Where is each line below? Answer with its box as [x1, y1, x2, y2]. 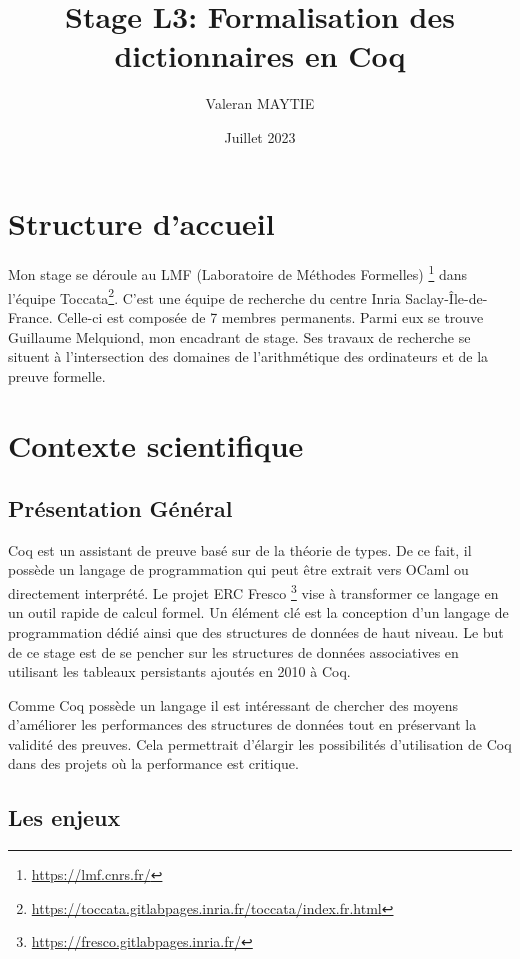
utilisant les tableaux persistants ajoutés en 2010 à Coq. [8, 661, 351, 682]
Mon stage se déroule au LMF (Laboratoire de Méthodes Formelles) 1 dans [8, 261, 468, 285]
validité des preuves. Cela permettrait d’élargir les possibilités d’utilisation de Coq [8, 733, 512, 754]
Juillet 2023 [224, 126, 296, 147]
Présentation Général [8, 493, 233, 524]
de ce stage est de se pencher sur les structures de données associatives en [8, 641, 459, 662]
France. [8, 306, 53, 327]
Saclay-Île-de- [405, 287, 488, 308]
